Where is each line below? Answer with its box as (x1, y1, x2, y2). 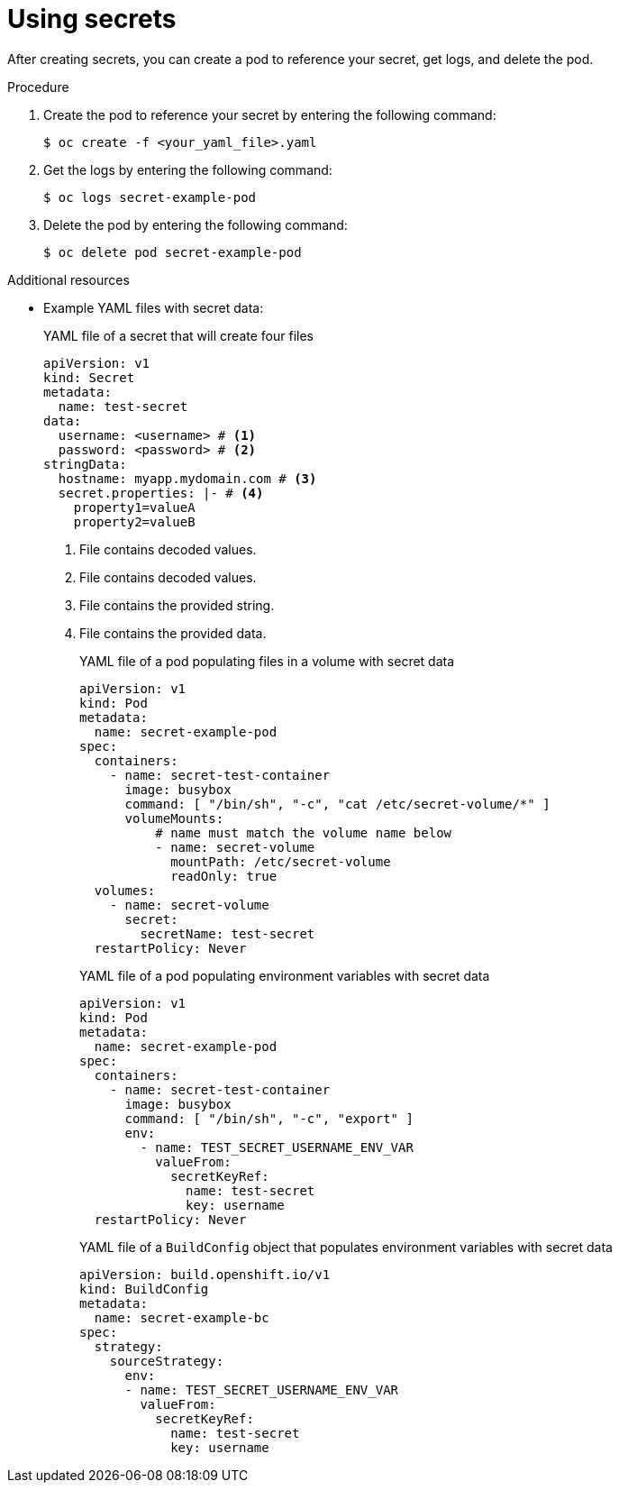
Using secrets (7, 4, 177, 34)
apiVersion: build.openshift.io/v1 (79, 1266, 331, 1282)
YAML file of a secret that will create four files (43, 327, 314, 343)
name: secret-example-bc (94, 1310, 269, 1325)
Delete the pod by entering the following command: (43, 216, 348, 233)
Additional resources (7, 271, 130, 288)
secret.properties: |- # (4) (58, 485, 264, 500)
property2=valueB (73, 514, 196, 529)
